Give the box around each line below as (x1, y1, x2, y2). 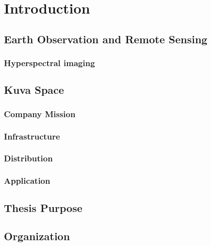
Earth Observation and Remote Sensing (4, 31, 208, 46)
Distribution (4, 152, 53, 164)
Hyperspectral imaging (4, 57, 95, 69)
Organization (4, 228, 70, 244)
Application (4, 175, 50, 187)
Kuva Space (4, 82, 64, 97)
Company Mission (4, 107, 76, 120)
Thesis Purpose (4, 200, 82, 215)
